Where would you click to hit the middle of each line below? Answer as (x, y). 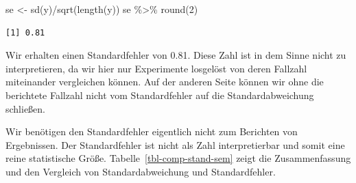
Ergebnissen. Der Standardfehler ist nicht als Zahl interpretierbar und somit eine (175, 144)
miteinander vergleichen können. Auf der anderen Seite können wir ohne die (165, 82)
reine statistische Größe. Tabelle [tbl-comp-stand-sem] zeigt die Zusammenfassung (178, 158)
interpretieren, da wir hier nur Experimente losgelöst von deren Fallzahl (156, 68)
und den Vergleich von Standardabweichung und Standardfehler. (141, 171)
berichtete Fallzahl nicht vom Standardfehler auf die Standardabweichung (160, 95)
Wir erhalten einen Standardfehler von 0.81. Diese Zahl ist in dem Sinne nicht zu (176, 55)
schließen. (26, 108)
